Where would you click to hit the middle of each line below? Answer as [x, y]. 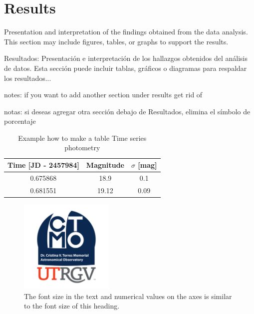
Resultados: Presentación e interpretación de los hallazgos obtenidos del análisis [126, 58]
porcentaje [20, 121]
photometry [82, 148]
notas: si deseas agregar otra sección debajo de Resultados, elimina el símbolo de [127, 111]
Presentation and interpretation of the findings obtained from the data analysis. [126, 32]
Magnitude [105, 165]
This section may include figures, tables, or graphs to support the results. [116, 41]
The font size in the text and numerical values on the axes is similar [128, 296]
